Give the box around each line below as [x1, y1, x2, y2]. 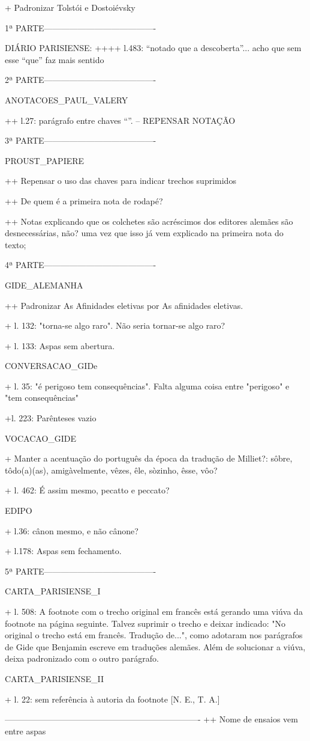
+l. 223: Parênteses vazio [5, 412, 97, 424]
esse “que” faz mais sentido [5, 53, 104, 66]
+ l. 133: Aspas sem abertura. [5, 339, 115, 352]
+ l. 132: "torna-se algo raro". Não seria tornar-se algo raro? [5, 319, 225, 332]
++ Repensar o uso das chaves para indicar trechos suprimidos [5, 174, 236, 187]
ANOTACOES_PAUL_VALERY [5, 93, 128, 106]
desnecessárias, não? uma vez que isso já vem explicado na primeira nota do [5, 227, 284, 239]
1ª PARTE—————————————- [5, 21, 156, 34]
